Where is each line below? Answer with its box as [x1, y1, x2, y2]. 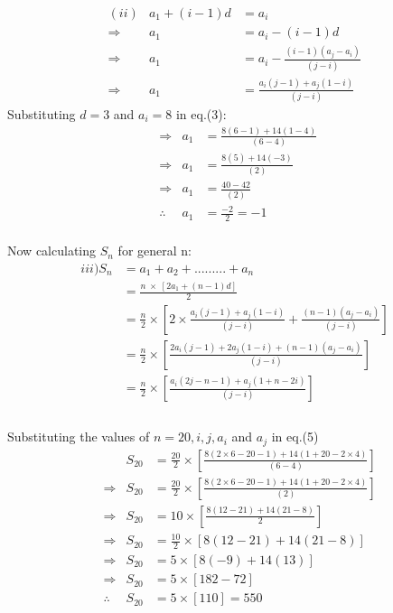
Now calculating [7, 241, 96, 260]
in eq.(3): [175, 104, 227, 123]
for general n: [117, 241, 192, 260]
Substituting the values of [7, 427, 150, 446]
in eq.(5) [271, 427, 319, 446]
